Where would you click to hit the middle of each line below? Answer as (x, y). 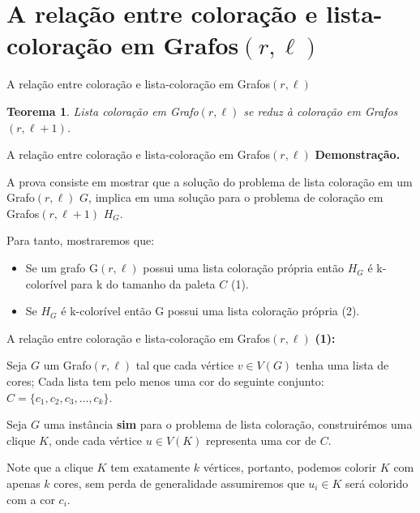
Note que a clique (50, 467)
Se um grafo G (62, 268)
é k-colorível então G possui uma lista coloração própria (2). (210, 311)
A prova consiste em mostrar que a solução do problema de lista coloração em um (210, 181)
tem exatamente (150, 467)
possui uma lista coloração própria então (243, 268)
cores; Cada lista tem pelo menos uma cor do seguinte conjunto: (165, 381)
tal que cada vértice (184, 365)
